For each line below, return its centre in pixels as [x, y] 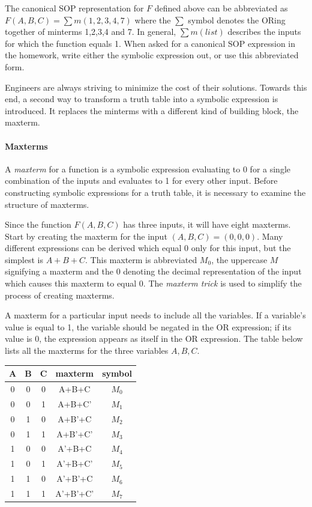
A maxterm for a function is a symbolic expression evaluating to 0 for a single [148, 168]
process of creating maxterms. [60, 295]
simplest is [24, 259]
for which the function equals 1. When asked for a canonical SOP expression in [150, 43]
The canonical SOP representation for [74, 8]
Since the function [38, 224]
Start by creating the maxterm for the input [86, 236]
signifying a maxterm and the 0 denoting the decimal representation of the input [153, 271]
